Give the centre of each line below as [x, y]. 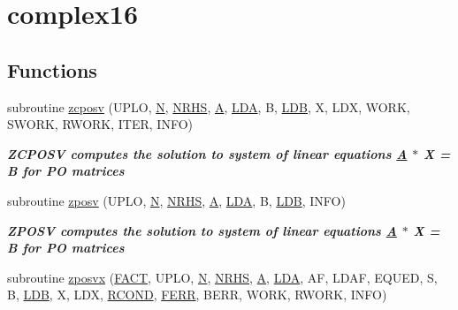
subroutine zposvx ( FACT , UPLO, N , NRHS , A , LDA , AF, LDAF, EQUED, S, [222, 277]
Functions [52, 69]
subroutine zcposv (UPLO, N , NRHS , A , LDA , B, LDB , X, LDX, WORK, [209, 106]
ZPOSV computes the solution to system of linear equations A [202, 230]
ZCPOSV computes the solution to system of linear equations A [207, 153]
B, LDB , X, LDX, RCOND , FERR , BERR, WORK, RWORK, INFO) [197, 295]
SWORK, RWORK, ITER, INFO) [100, 124]
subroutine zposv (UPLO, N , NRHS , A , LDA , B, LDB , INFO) [176, 200]
